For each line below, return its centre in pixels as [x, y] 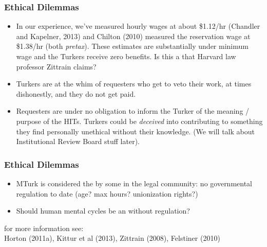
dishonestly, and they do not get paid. [76, 93]
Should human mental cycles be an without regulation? [103, 211]
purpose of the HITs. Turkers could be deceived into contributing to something [139, 121]
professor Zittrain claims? [56, 66]
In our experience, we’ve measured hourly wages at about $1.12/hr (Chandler [138, 26]
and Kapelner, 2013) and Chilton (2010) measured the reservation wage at [133, 36]
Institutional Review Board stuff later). [78, 141]
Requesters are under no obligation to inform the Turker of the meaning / [133, 111]
